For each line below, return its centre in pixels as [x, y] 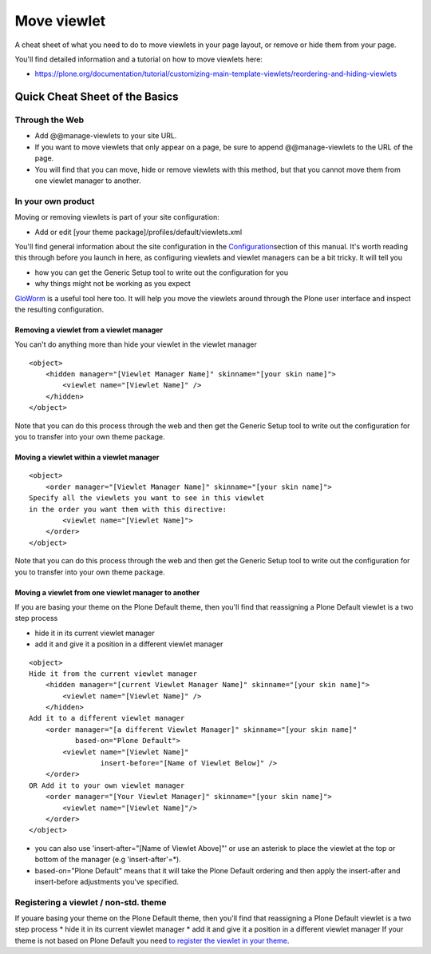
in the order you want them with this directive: [128, 509]
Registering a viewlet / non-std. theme [91, 902]
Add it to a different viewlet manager [107, 718]
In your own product [55, 201]
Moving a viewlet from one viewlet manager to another [107, 592]
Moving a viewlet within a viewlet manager [87, 457]
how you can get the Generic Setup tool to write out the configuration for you [162, 272]
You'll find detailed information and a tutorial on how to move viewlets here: [139, 59]
